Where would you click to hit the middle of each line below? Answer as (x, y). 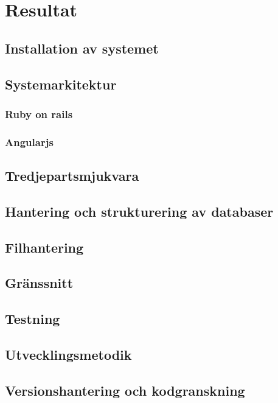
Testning (33, 319)
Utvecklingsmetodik (68, 354)
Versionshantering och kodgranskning (125, 390)
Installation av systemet (82, 48)
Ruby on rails (39, 114)
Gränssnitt (39, 283)
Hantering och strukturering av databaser (139, 211)
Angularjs (29, 142)
